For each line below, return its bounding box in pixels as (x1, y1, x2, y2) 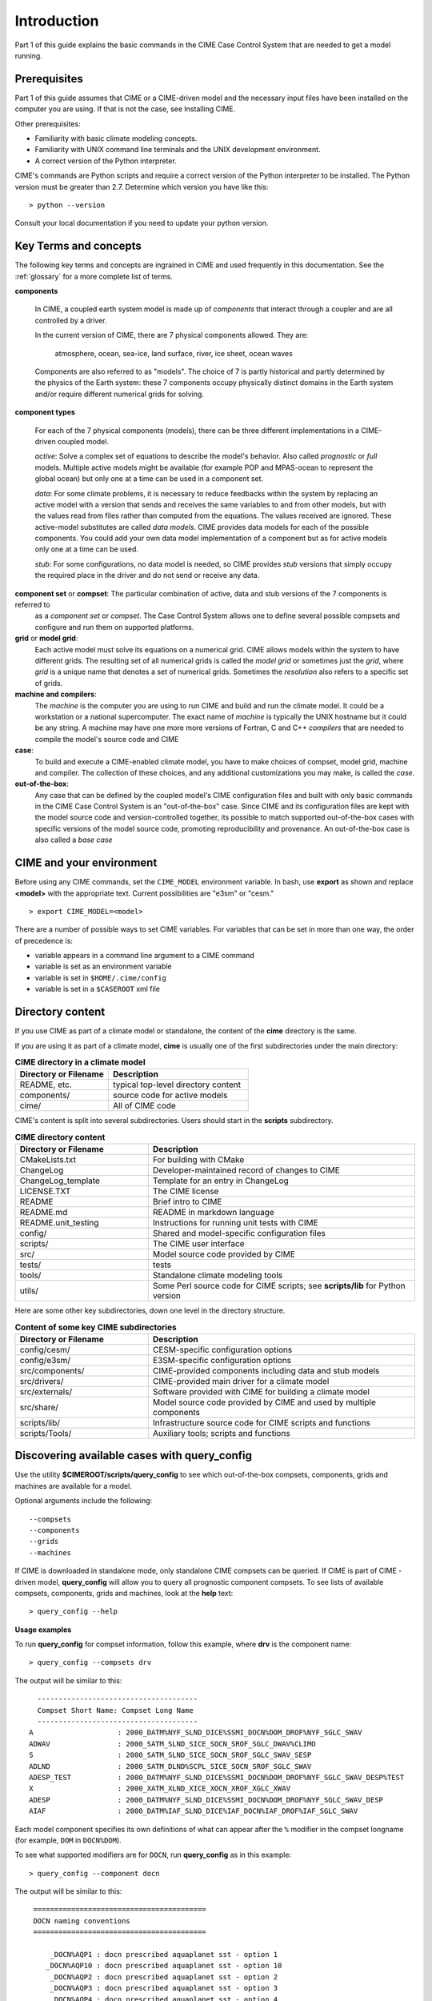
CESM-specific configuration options (152, 1344, 293, 1355)
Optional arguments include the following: (14, 1496, 153, 1506)
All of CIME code (112, 1101, 176, 1112)
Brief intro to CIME (152, 1197, 222, 1208)
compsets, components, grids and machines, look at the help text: (14, 1588, 234, 1598)
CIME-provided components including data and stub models (152, 1365, 380, 1376)
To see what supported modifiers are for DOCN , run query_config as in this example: (14, 1850, 292, 1860)
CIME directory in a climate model (14, 1057, 146, 1068)
